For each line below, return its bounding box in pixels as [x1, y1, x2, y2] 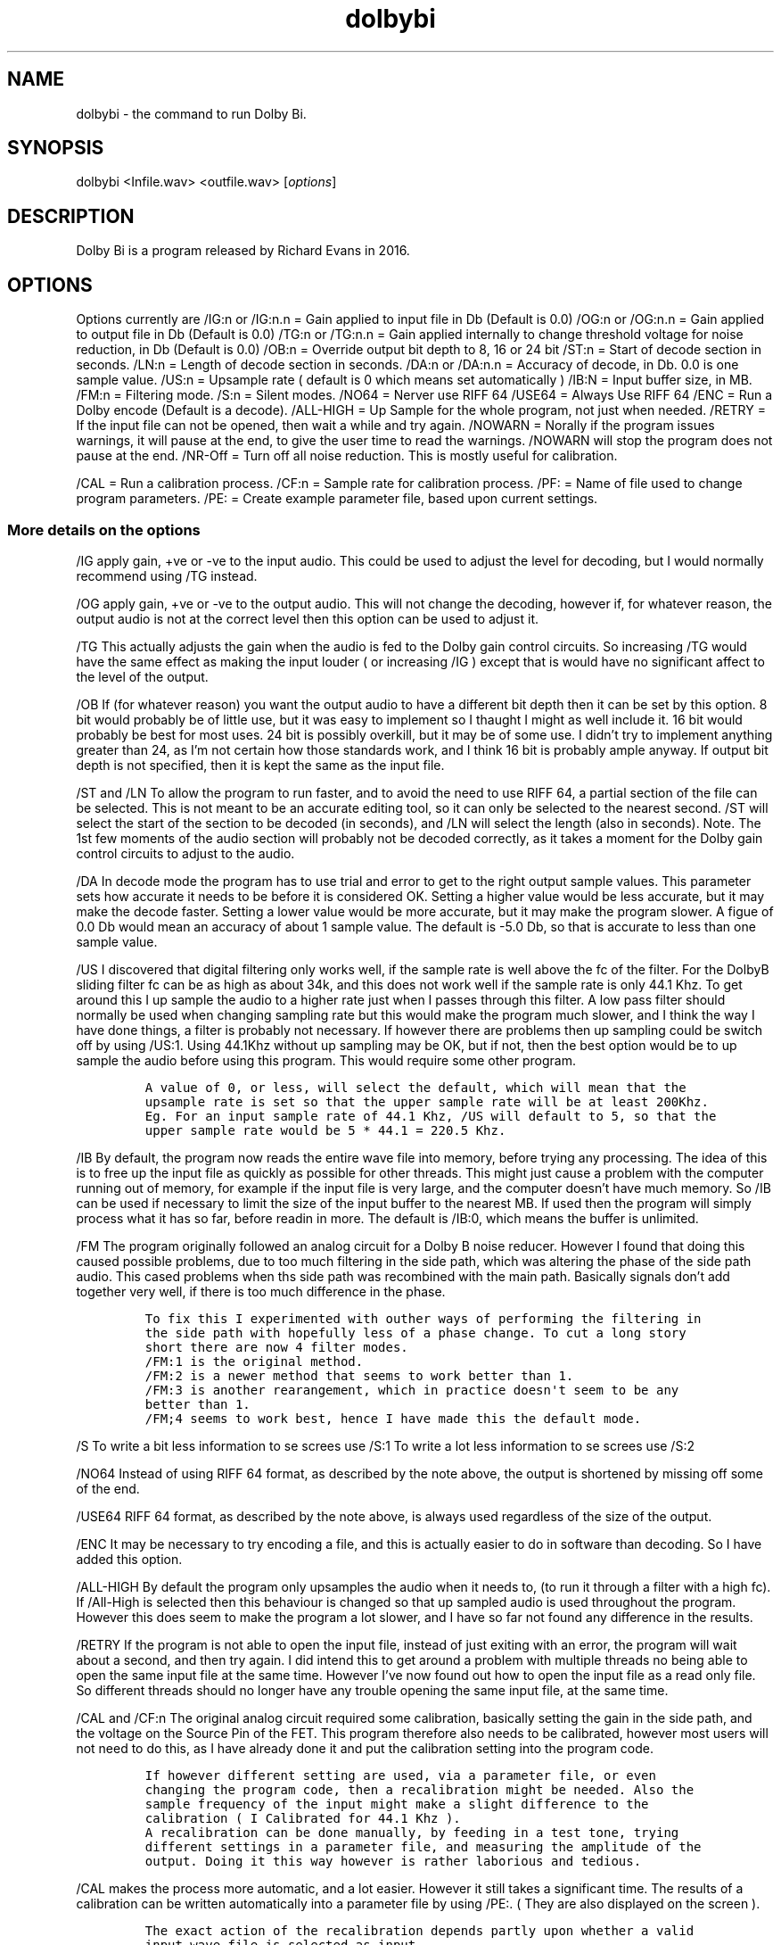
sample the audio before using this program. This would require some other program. [76, 1052, 576, 1068]
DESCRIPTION [7, 204, 135, 228]
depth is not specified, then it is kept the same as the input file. [76, 757, 445, 773]
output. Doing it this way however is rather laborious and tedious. [144, 1853, 642, 1868]
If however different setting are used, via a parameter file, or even [144, 1767, 656, 1783]
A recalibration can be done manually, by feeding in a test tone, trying [144, 1825, 679, 1840]
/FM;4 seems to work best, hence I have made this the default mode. [144, 1411, 642, 1426]
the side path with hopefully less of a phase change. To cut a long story [144, 1325, 686, 1340]
